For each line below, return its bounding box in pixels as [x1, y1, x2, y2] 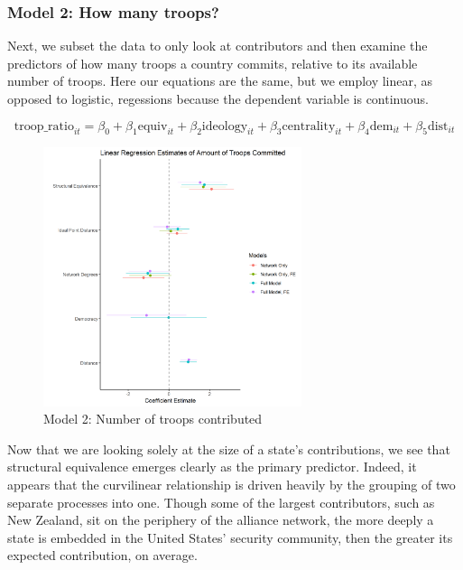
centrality [282, 119, 336, 133]
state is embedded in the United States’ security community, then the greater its [7, 528, 453, 547]
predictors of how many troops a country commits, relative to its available [7, 53, 418, 72]
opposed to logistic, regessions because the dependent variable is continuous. [7, 89, 429, 107]
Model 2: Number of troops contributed [43, 409, 263, 428]
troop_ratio [14, 119, 74, 133]
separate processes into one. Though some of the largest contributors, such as [7, 492, 435, 511]
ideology [201, 119, 248, 133]
